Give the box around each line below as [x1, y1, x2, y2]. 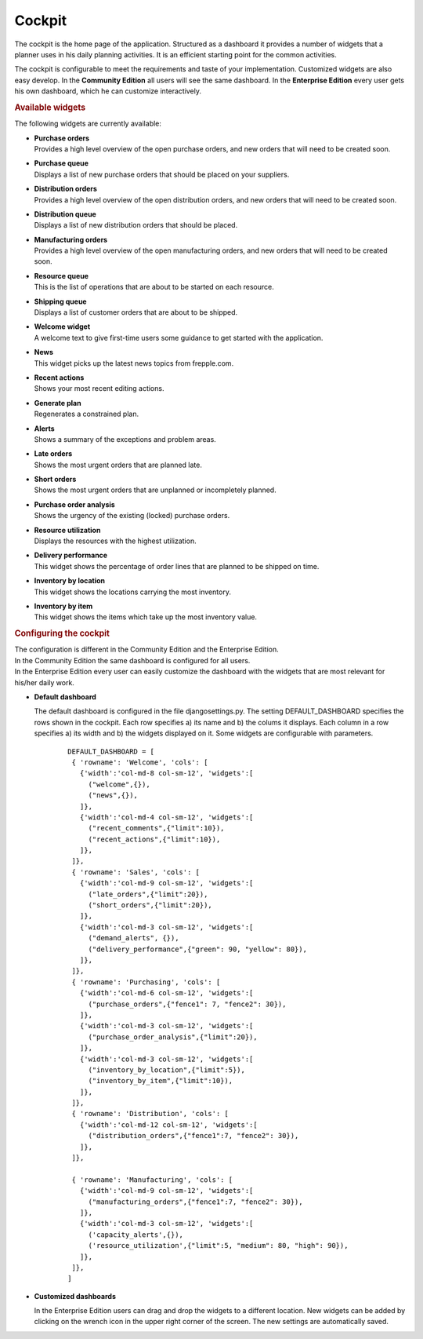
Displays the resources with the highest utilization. [34, 536, 197, 545]
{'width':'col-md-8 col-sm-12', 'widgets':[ [79, 769, 254, 778]
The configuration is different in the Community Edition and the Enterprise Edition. [14, 644, 280, 655]
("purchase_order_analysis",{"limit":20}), [88, 1032, 258, 1042]
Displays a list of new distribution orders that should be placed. [34, 221, 238, 230]
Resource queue [34, 271, 89, 280]
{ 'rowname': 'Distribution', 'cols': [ [71, 1109, 229, 1118]
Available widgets [14, 102, 86, 113]
